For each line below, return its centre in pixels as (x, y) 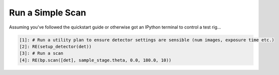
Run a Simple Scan (48, 13)
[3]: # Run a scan (41, 53)
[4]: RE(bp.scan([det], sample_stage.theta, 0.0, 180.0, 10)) (95, 60)
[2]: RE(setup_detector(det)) (55, 46)
